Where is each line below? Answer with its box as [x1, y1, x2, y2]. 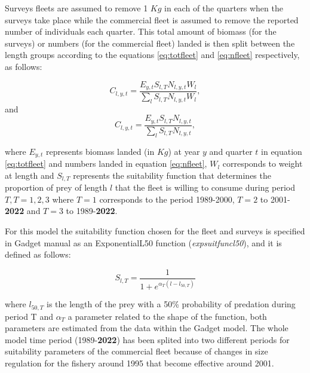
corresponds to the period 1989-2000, [99, 192, 235, 205]
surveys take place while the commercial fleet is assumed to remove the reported [5, 13, 299, 26]
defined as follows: [5, 248, 71, 261]
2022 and [5, 204, 41, 217]
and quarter [209, 145, 253, 157]
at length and [5, 169, 54, 181]
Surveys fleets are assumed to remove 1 [5, 2, 148, 14]
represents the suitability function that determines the [73, 169, 271, 181]
